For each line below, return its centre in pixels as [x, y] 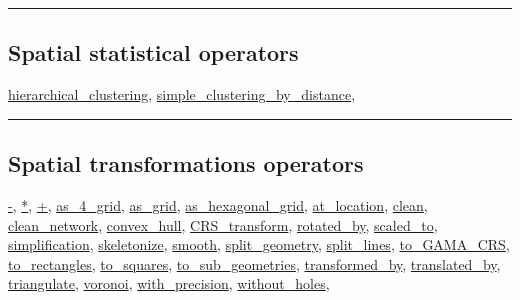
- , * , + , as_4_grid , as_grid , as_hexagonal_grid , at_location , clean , [218, 205]
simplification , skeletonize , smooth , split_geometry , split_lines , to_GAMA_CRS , [259, 244]
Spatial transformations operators [186, 163]
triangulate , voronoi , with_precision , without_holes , [169, 283]
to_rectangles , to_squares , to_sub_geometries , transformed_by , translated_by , [254, 263]
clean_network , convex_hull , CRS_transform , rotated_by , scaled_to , [223, 224]
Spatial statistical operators [153, 52]
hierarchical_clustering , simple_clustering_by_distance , [182, 94]
